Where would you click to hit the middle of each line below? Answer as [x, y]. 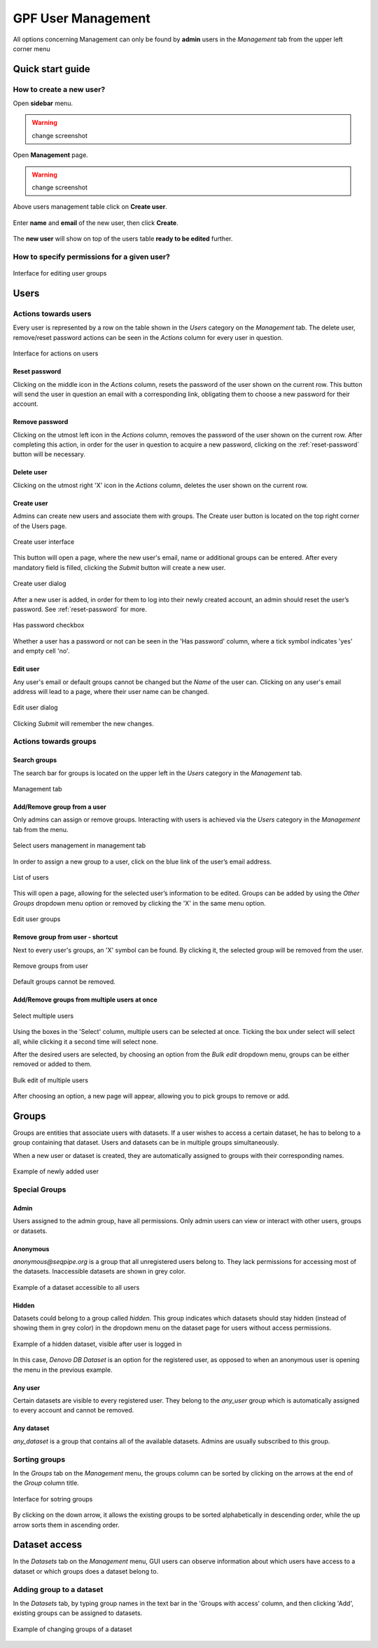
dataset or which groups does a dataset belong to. [86, 1571]
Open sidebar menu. [43, 103]
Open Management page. [51, 155]
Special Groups [40, 1190]
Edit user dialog [36, 707]
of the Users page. [40, 526]
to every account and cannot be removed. [73, 1410]
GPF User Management [82, 18]
